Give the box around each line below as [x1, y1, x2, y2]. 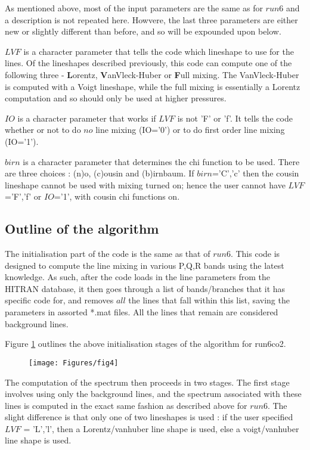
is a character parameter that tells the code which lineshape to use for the [23, 45, 294, 57]
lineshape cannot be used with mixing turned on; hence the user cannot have [5, 178, 286, 191]
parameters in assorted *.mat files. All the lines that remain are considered [5, 306, 278, 318]
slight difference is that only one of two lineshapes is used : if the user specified [5, 411, 293, 423]
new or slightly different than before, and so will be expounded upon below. [5, 25, 281, 38]
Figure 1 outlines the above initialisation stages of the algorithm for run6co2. [5, 337, 286, 350]
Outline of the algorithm [5, 219, 159, 238]
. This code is [230, 247, 280, 260]
